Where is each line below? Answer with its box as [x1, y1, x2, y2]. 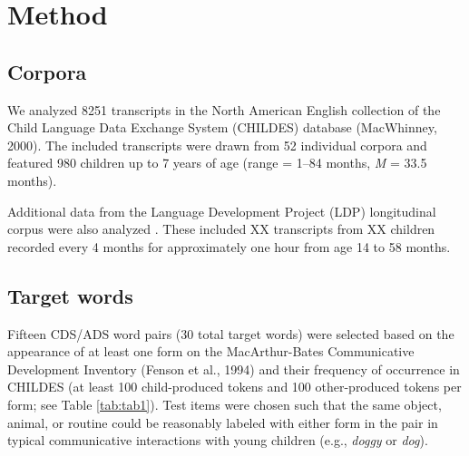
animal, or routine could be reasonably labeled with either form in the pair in [7, 412, 438, 432]
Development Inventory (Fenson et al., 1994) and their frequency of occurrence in [7, 359, 460, 378]
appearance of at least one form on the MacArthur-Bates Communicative [7, 342, 415, 361]
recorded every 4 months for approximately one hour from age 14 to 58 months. [7, 237, 451, 256]
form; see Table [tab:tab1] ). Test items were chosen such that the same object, [7, 394, 442, 413]
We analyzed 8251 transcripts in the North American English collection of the [7, 100, 441, 119]
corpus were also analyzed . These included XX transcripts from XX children [7, 219, 435, 238]
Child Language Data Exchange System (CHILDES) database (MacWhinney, [7, 118, 437, 137]
